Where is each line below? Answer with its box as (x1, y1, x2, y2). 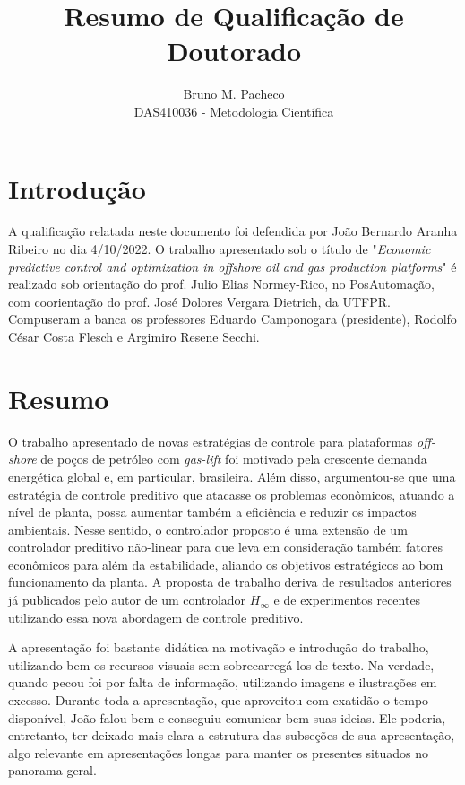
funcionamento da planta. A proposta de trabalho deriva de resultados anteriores (8, 572, 452, 591)
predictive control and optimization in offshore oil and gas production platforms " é (8, 257, 457, 275)
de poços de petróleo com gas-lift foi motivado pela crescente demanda (40, 449, 427, 468)
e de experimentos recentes (273, 590, 421, 609)
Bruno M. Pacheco (183, 84, 285, 103)
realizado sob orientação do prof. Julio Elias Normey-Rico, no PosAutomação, (8, 275, 435, 293)
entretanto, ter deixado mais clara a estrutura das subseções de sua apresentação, (8, 726, 455, 745)
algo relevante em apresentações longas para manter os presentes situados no (8, 743, 428, 762)
